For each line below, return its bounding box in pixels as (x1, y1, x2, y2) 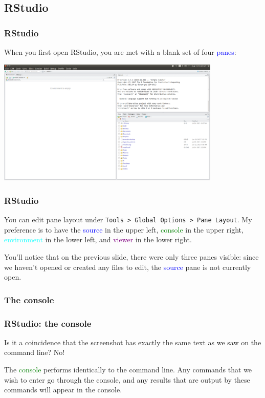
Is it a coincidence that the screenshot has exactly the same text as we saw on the (4, 337, 261, 347)
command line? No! (4, 347, 65, 358)
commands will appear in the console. (4, 384, 122, 395)
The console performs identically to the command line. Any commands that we (4, 364, 252, 375)
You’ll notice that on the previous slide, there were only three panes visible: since (4, 252, 259, 262)
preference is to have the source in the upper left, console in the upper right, (4, 224, 244, 235)
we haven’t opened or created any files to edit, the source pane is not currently (4, 261, 251, 272)
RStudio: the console (4, 317, 92, 329)
